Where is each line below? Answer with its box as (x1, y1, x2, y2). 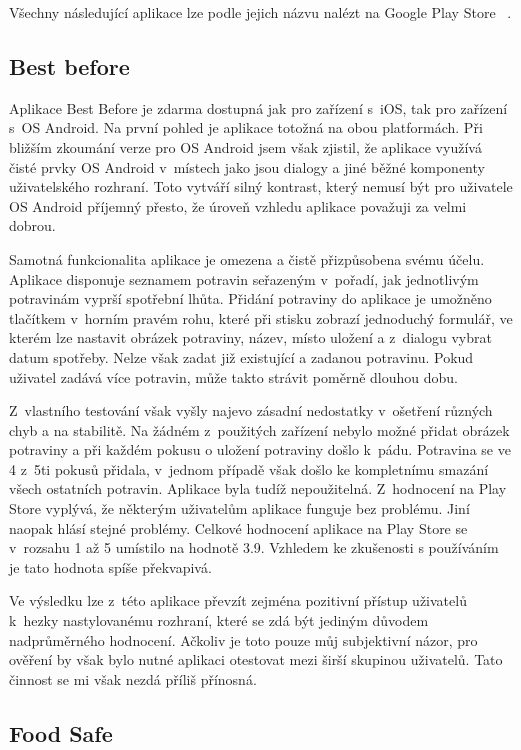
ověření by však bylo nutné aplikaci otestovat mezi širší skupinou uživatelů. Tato (9, 649, 503, 670)
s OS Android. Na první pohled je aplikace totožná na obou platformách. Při (9, 117, 483, 138)
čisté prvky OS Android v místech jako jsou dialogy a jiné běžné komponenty (9, 156, 485, 177)
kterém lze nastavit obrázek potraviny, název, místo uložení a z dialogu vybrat (9, 327, 492, 348)
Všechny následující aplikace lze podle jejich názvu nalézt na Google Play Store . (9, 2, 512, 22)
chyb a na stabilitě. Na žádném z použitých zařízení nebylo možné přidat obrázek (9, 419, 510, 440)
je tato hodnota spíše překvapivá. (9, 556, 212, 577)
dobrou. (9, 215, 56, 236)
